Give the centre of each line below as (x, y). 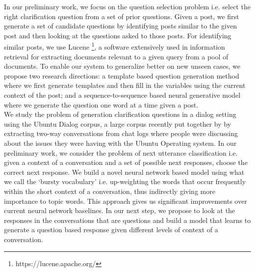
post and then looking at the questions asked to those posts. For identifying (118, 35)
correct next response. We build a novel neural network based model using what (124, 172)
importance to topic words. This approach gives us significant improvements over (126, 201)
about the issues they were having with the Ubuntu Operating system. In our (120, 143)
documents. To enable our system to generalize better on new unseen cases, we (122, 66)
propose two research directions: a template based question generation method (122, 75)
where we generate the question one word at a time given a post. (101, 104)
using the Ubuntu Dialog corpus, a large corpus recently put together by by (118, 123)
